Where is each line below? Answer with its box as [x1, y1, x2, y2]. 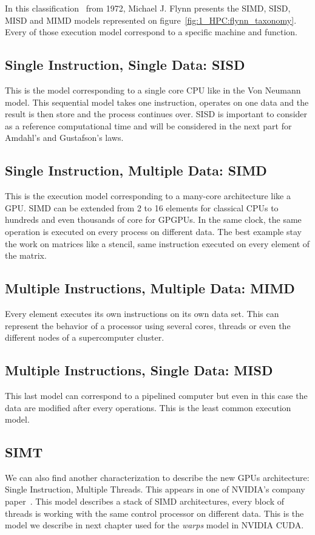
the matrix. [5, 249, 47, 262]
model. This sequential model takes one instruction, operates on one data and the [5, 95, 309, 108]
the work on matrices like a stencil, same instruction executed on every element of [5, 237, 310, 250]
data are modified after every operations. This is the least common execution [5, 401, 291, 414]
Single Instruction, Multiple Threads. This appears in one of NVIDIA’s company [5, 483, 305, 496]
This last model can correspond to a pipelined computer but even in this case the [5, 389, 308, 401]
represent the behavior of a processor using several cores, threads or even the [5, 319, 291, 332]
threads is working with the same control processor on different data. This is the [5, 506, 304, 519]
